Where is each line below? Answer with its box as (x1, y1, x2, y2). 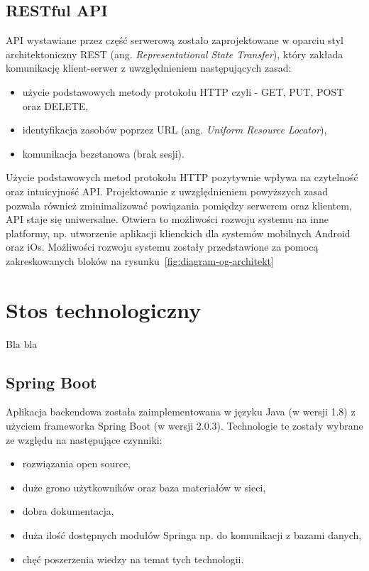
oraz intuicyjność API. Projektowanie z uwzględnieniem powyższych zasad (6, 183, 329, 198)
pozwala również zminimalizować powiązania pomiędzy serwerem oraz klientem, (6, 197, 352, 212)
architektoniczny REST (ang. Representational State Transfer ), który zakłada (6, 46, 343, 61)
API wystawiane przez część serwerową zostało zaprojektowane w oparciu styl (6, 33, 343, 48)
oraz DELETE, (22, 98, 89, 113)
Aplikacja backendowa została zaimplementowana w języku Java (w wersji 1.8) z (6, 404, 356, 419)
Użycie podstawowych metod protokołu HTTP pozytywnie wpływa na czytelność (6, 170, 358, 185)
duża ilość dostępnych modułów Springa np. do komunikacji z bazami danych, (22, 528, 362, 542)
